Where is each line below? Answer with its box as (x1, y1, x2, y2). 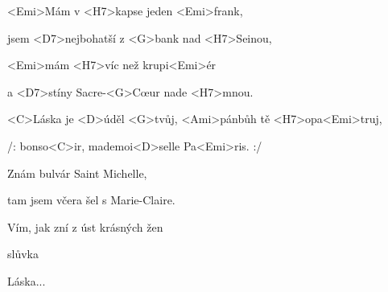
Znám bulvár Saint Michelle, (7, 164, 147, 181)
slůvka (7, 245, 39, 262)
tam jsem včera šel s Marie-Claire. (7, 191, 175, 208)
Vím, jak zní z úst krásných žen (7, 218, 163, 235)
